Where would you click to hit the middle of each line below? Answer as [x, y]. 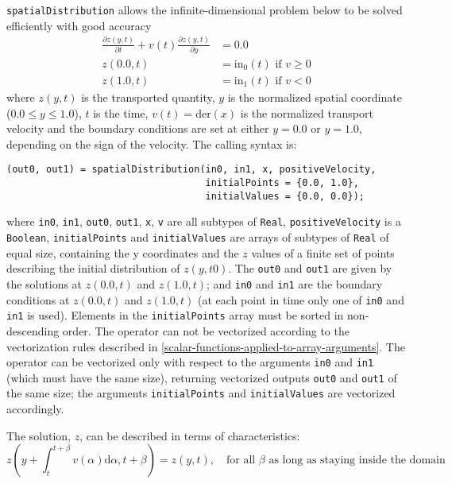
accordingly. [35, 409]
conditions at [38, 299]
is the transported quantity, [148, 97]
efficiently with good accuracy [79, 25]
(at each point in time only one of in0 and [301, 299]
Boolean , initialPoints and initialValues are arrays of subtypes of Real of [198, 237]
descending [33, 330]
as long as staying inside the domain [357, 461]
